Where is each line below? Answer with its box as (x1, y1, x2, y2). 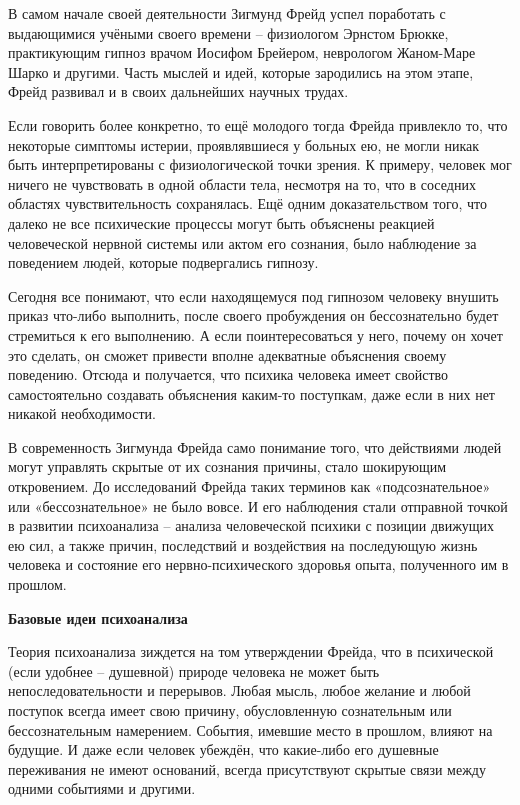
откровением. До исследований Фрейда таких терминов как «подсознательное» (8, 476, 491, 497)
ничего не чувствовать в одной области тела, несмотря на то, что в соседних (8, 173, 476, 194)
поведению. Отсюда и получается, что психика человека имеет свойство (8, 364, 449, 385)
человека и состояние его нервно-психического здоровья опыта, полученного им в (8, 554, 509, 575)
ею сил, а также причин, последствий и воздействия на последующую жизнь (8, 534, 478, 555)
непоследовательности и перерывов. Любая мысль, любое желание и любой (8, 680, 471, 701)
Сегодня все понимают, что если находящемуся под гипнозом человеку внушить (8, 285, 499, 306)
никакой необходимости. (8, 403, 156, 424)
